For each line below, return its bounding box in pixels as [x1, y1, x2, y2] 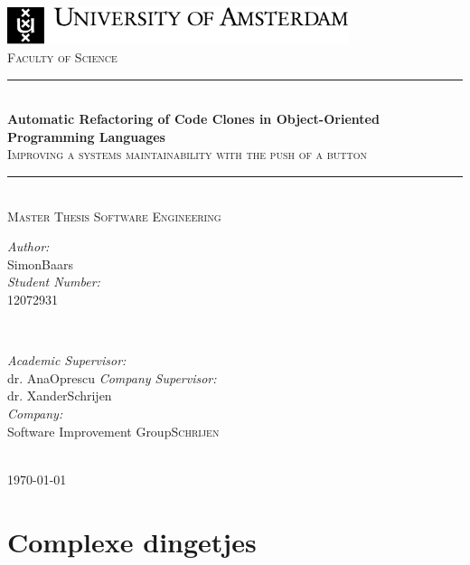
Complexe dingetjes [7, 523, 257, 560]
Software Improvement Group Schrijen [7, 421, 220, 440]
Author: [7, 237, 50, 256]
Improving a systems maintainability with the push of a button [7, 145, 368, 164]
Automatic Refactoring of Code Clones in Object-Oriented [7, 109, 380, 128]
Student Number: [7, 272, 100, 291]
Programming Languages [7, 127, 165, 146]
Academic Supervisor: [7, 351, 127, 370]
